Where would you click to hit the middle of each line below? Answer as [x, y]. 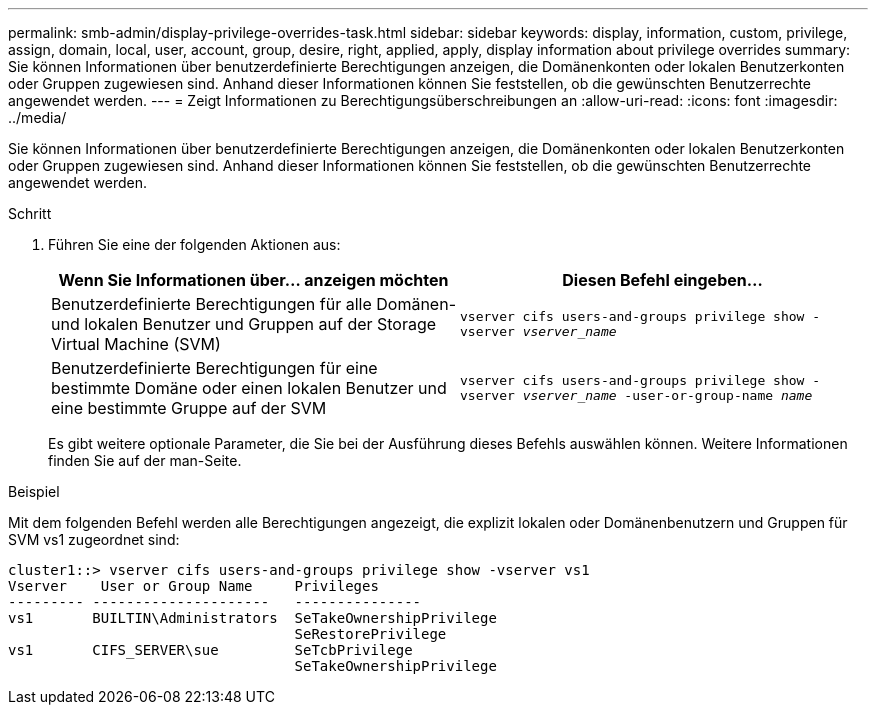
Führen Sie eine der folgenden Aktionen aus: [194, 244]
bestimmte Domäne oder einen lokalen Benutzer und [249, 388]
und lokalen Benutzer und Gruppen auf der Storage [244, 324]
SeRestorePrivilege [370, 634]
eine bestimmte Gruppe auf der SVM [189, 408]
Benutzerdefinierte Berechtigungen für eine [214, 368]
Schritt [30, 213]
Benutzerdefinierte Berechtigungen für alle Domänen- [254, 304]
